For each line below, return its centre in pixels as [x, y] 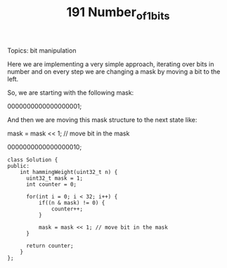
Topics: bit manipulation [42, 51]
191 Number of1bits [118, 13]
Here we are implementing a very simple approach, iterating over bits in [111, 64]
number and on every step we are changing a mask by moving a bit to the [114, 72]
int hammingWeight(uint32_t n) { [69, 172]
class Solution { [33, 160]
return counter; [50, 246]
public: [19, 166]
